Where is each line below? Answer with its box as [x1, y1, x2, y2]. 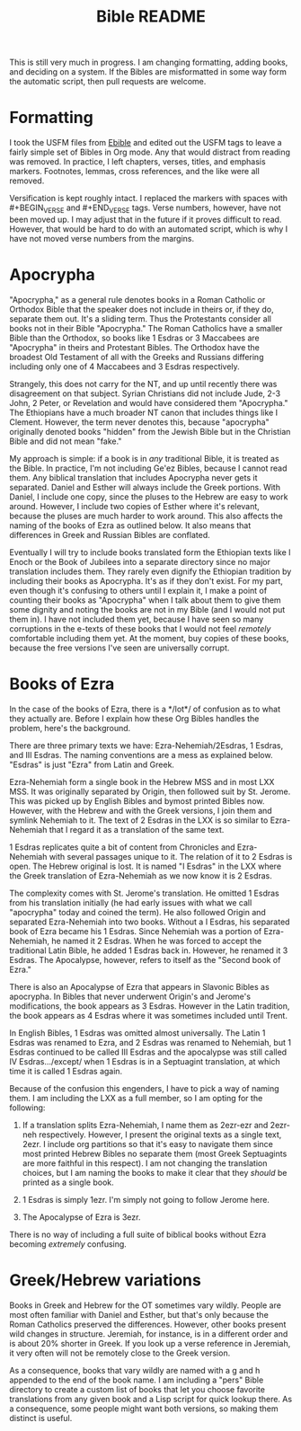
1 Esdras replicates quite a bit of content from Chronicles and [9, 842, 235, 852]
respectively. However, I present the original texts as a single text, [39, 1129, 282, 1140]
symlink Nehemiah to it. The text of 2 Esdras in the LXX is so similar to [9, 815, 269, 826]
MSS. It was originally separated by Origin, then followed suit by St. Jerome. [9, 786, 291, 797]
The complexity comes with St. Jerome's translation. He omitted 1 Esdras [9, 888, 280, 898]
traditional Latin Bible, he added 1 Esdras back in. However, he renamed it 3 [9, 945, 288, 956]
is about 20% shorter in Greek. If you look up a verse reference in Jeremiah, [9, 1338, 291, 1348]
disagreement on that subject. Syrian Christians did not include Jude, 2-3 [9, 388, 281, 399]
